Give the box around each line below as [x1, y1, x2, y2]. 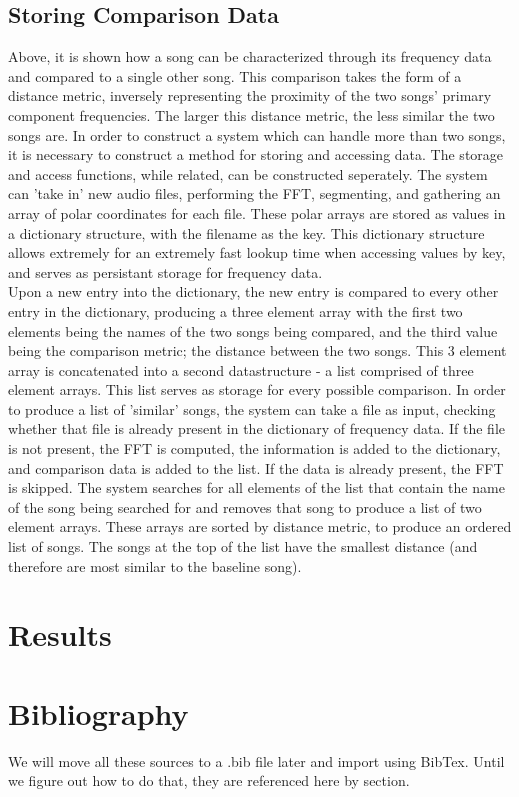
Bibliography [8, 692, 189, 733]
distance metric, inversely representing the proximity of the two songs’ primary [8, 85, 492, 106]
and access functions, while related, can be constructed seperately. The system [8, 163, 488, 184]
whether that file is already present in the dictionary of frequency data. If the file [8, 418, 505, 439]
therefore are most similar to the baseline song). [8, 555, 302, 576]
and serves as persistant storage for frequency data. [8, 261, 323, 282]
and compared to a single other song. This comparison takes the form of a [8, 65, 462, 86]
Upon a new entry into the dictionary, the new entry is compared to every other [8, 281, 499, 302]
